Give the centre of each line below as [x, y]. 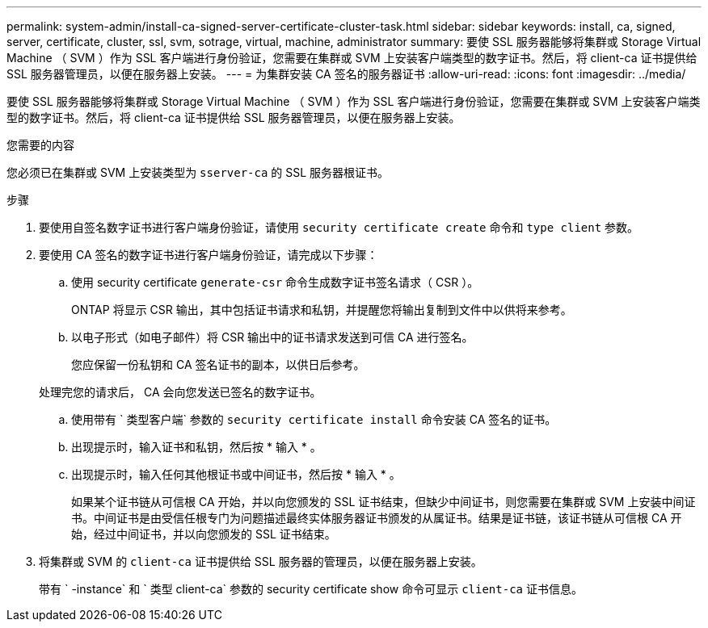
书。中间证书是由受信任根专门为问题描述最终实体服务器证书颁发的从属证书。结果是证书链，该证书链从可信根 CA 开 [377, 518]
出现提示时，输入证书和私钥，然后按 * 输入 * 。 [196, 447]
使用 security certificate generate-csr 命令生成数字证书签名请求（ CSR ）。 [275, 282]
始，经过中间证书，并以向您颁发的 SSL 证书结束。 [204, 534]
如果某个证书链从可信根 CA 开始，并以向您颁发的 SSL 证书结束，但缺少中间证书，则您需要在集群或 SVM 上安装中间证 [383, 502]
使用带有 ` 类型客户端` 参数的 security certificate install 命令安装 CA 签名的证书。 [314, 419]
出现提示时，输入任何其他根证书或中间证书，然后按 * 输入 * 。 [236, 474]
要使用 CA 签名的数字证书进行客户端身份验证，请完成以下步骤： [209, 255]
